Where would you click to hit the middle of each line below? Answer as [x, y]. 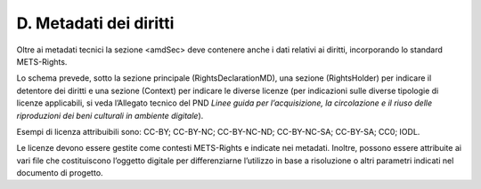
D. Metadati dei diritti [95, 23]
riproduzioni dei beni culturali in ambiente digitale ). [110, 115]
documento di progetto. [60, 173]
